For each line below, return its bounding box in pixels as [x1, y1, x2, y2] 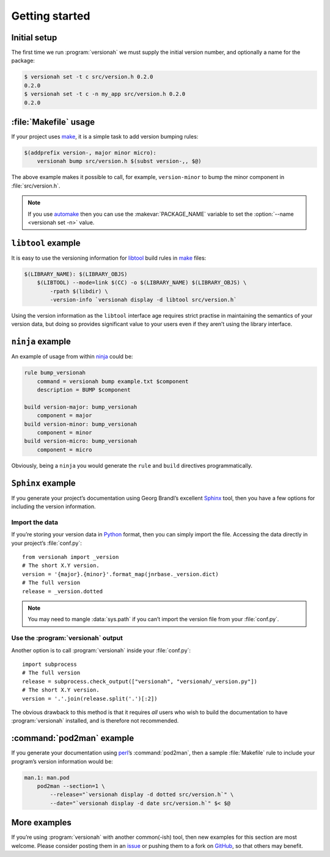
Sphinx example [11, 478, 76, 488]
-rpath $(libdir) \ [50, 288, 108, 294]
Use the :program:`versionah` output [11, 634, 123, 643]
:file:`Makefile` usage [11, 117, 95, 128]
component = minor [37, 429, 92, 436]
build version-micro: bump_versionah [24, 437, 137, 445]
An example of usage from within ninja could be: [11, 353, 133, 360]
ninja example [11, 337, 71, 347]
